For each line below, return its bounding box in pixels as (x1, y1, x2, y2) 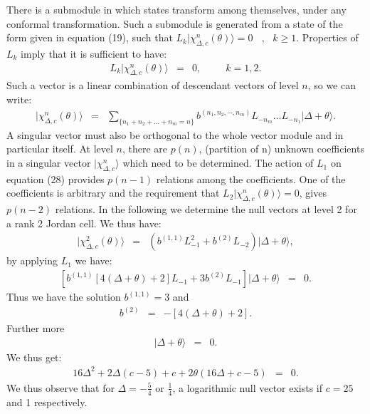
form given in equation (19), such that (6, 30, 173, 45)
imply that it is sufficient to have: (21, 46, 167, 61)
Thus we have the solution (6, 289, 121, 304)
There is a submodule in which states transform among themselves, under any (6, 2, 347, 16)
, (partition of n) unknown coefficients (199, 141, 364, 156)
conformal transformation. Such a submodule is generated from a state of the (6, 16, 343, 31)
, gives (299, 185, 327, 200)
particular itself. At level (6, 141, 113, 156)
